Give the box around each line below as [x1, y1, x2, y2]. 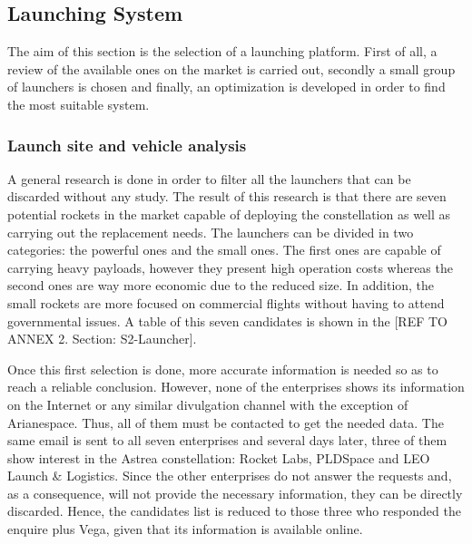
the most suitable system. [7, 94, 150, 113]
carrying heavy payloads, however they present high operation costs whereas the [7, 257, 453, 277]
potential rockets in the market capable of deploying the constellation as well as [7, 204, 451, 223]
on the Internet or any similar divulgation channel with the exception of [7, 394, 408, 413]
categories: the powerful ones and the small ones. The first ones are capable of [7, 240, 441, 259]
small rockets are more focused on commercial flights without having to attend [7, 293, 445, 312]
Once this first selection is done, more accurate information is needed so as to [7, 359, 438, 378]
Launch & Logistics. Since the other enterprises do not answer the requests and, [7, 466, 452, 485]
